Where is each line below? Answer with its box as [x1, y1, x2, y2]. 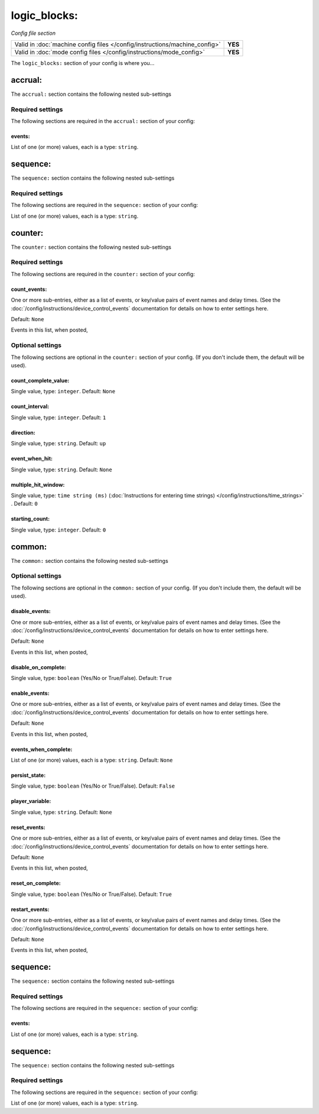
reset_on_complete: [11, 880, 61, 887]
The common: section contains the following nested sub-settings [11, 557, 168, 564]
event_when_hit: [11, 455, 53, 462]
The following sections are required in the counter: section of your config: [11, 270, 195, 277]
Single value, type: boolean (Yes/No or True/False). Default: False [11, 782, 175, 789]
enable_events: [11, 689, 50, 697]
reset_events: [11, 824, 45, 831]
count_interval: [11, 403, 50, 410]
